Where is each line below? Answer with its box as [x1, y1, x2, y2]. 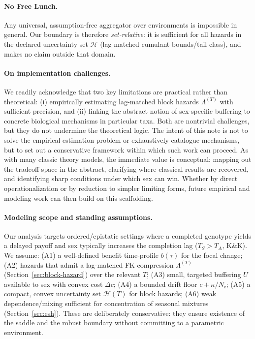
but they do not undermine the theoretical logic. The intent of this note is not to [4, 125, 248, 135]
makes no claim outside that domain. [4, 48, 116, 59]
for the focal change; [181, 250, 243, 260]
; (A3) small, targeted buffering [146, 269, 241, 279]
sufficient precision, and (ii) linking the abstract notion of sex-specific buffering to [4, 106, 250, 116]
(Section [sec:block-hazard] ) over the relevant [4, 269, 141, 279]
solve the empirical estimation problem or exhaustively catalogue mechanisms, [4, 134, 240, 145]
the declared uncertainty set [4, 38, 88, 49]
